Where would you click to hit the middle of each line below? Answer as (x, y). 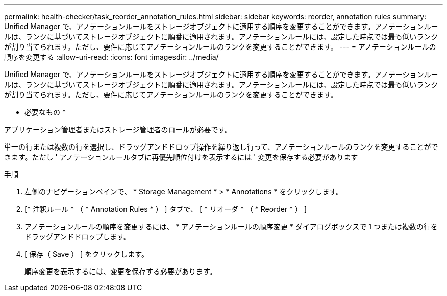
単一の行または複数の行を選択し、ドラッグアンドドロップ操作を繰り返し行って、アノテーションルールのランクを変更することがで (221, 147)
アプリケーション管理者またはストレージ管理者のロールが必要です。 (118, 129)
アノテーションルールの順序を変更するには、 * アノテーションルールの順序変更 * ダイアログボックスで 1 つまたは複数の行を (231, 226)
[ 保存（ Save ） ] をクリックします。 (86, 254)
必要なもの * (45, 112)
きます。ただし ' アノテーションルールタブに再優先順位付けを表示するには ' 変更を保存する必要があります (181, 157)
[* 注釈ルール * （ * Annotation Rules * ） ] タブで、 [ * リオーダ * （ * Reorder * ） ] (166, 209)
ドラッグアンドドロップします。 (78, 237)
